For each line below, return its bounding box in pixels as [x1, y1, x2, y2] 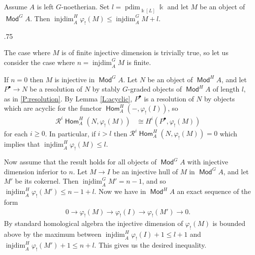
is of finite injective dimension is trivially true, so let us [62, 47, 228, 58]
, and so [142, 176, 166, 186]
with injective [187, 157, 228, 167]
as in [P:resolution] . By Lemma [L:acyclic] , [4, 93, 132, 103]
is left [37, 1, 54, 11]
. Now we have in [94, 186, 146, 196]
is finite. [127, 57, 151, 67]
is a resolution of [144, 93, 194, 103]
